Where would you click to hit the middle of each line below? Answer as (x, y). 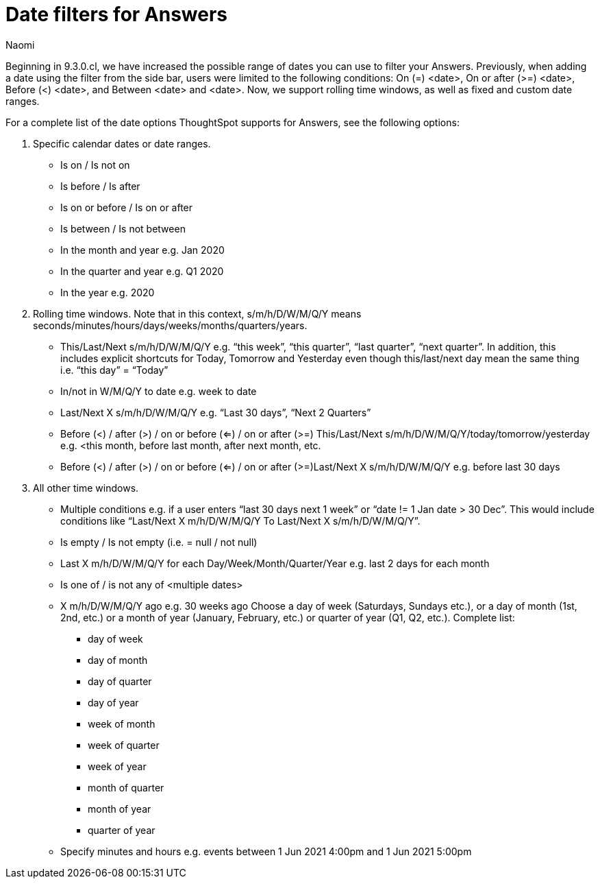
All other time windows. (86, 488)
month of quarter (126, 787)
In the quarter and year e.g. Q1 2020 (142, 271)
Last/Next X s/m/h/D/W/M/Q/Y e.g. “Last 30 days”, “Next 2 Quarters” (216, 412)
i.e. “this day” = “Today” (114, 370)
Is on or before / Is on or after (127, 207)
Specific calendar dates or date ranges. (122, 143)
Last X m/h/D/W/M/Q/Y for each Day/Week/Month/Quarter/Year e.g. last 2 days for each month (275, 563)
